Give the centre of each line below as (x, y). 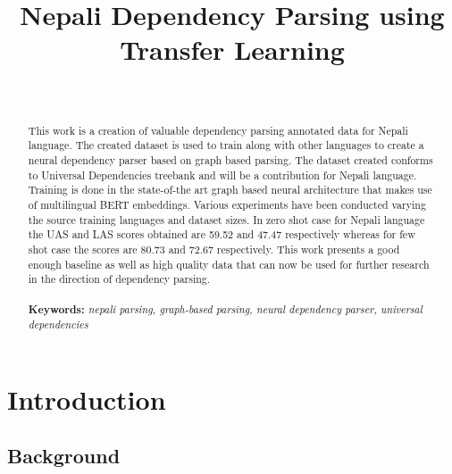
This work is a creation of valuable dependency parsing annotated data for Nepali (218, 130)
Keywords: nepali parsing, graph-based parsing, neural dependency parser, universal (225, 309)
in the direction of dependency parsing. (119, 279)
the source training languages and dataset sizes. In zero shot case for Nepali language (226, 219)
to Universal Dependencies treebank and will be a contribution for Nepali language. (222, 175)
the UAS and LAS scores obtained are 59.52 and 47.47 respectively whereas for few (222, 234)
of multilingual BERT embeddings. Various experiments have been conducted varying (227, 204)
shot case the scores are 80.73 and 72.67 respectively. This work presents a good (214, 249)
